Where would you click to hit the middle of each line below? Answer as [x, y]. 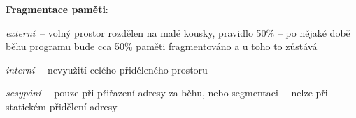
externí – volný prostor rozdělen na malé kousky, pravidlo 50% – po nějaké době [178, 32]
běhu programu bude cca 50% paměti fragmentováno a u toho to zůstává [162, 46]
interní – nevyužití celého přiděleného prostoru [107, 69]
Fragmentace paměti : [57, 9]
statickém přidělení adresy [62, 106]
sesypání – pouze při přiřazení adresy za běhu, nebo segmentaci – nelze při [167, 93]
